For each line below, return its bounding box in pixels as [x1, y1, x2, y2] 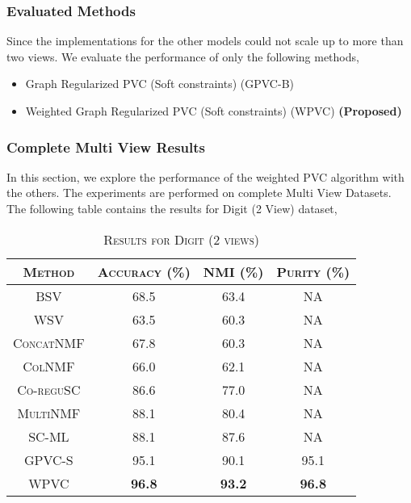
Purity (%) [276, 262, 350, 281]
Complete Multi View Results [6, 136, 205, 157]
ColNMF [23, 356, 75, 375]
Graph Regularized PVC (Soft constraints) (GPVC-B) [25, 75, 295, 92]
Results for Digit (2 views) [103, 229, 259, 249]
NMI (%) [203, 262, 264, 281]
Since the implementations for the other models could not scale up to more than [6, 32, 404, 49]
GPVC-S [23, 450, 73, 469]
